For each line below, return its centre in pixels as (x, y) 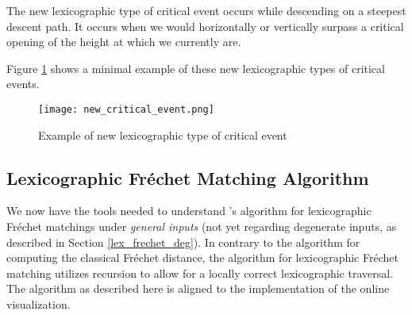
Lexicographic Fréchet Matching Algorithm (188, 177)
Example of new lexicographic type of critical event (163, 134)
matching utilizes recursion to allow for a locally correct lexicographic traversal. (200, 273)
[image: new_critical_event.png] (126, 109)
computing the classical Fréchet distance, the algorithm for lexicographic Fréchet (202, 257)
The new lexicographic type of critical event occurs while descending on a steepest (206, 10)
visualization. (39, 303)
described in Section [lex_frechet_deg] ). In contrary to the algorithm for (183, 242)
